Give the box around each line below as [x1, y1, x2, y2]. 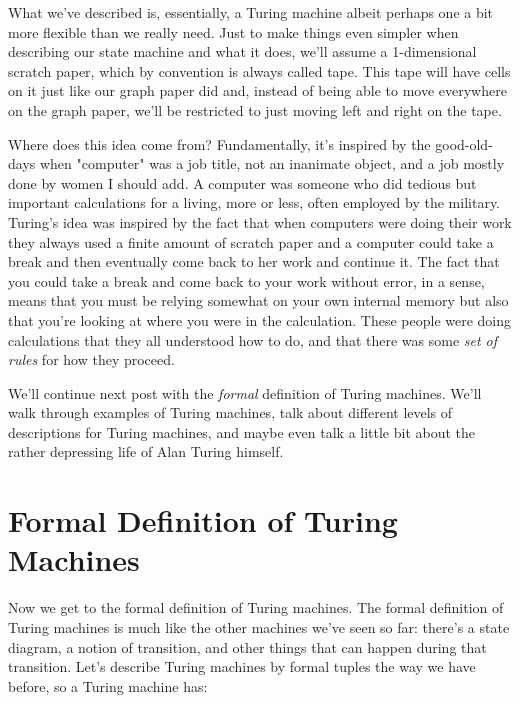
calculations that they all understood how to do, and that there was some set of [8, 329, 498, 350]
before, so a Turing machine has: [8, 675, 208, 696]
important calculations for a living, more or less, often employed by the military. [8, 192, 500, 213]
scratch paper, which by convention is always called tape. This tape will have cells [8, 60, 511, 81]
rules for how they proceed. [8, 349, 175, 370]
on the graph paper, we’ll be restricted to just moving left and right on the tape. [8, 99, 502, 120]
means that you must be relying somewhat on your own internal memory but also [8, 290, 509, 311]
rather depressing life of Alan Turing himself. [8, 441, 284, 462]
